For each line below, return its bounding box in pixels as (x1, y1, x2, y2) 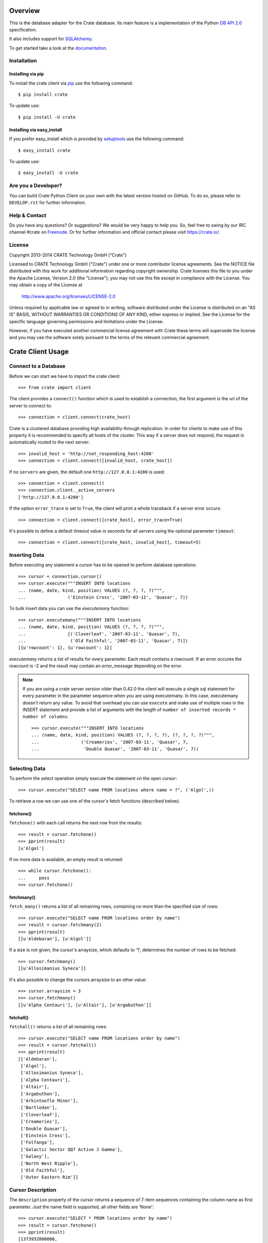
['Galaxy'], (20, 1154, 50, 1159)
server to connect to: (9, 403, 52, 409)
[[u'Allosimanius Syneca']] (18, 966, 86, 972)
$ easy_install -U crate (18, 170, 78, 176)
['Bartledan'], (20, 1105, 58, 1111)
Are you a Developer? (9, 182, 62, 189)
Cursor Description (9, 1186, 57, 1193)
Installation (9, 57, 37, 64)
